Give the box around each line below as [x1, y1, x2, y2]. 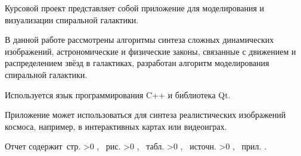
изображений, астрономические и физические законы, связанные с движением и [5, 45, 296, 57]
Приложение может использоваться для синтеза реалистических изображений [5, 108, 286, 121]
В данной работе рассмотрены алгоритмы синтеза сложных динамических [5, 33, 274, 46]
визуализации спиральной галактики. [5, 13, 139, 26]
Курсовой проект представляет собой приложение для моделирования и [5, 2, 265, 14]
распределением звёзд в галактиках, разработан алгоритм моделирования [5, 57, 269, 69]
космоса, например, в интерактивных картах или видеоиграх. [5, 120, 227, 132]
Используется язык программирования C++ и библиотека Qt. [5, 88, 231, 101]
